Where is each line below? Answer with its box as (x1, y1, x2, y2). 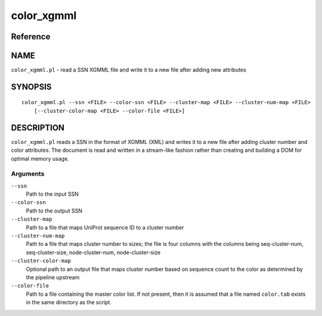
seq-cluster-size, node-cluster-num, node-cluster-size (26, 249, 161, 256)
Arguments (11, 170, 45, 178)
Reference (11, 32, 51, 42)
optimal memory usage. (11, 155, 70, 162)
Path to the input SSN (26, 190, 79, 198)
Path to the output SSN (26, 207, 83, 214)
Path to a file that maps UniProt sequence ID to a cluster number (26, 224, 184, 231)
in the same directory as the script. (26, 299, 112, 306)
